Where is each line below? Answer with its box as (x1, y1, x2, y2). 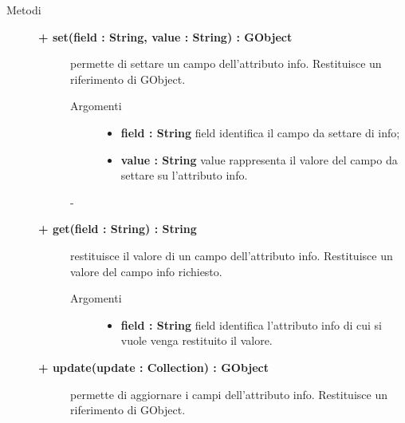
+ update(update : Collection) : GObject (38, 358, 269, 375)
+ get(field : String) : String (38, 220, 197, 237)
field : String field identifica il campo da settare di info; (120, 124, 400, 140)
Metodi (6, 2, 41, 18)
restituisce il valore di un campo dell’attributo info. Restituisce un (70, 247, 393, 263)
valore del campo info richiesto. (70, 263, 222, 279)
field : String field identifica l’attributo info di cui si (120, 316, 382, 333)
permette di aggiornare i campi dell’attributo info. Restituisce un (70, 385, 387, 402)
